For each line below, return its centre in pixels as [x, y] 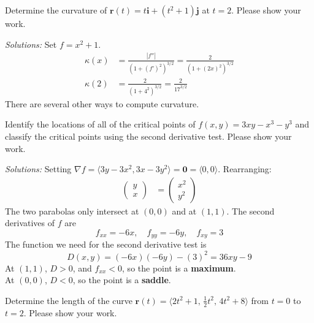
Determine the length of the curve [69, 300]
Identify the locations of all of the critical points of [100, 124]
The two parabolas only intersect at [72, 211]
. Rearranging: [245, 169]
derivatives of [30, 223]
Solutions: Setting [38, 169]
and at [184, 211]
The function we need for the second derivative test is [106, 244]
